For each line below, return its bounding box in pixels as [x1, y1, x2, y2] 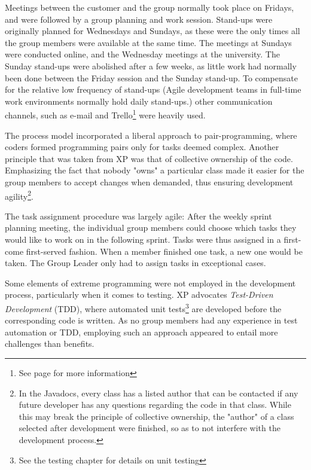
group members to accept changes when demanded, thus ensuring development [5, 175, 294, 188]
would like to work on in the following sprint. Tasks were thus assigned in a [5, 233, 281, 245]
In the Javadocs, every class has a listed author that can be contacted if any [19, 386, 298, 399]
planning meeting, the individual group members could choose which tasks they [5, 221, 297, 234]
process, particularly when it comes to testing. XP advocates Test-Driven [5, 288, 273, 301]
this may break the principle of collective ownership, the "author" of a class [19, 410, 294, 422]
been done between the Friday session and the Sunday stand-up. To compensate [5, 71, 298, 84]
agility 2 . [5, 188, 33, 202]
